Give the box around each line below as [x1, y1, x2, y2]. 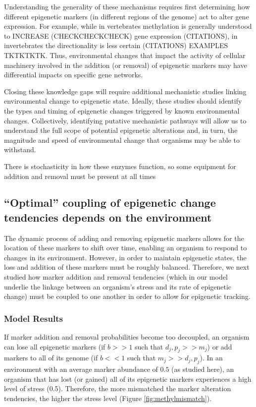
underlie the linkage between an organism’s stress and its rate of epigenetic [4, 281, 232, 291]
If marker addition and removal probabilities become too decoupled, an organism [4, 332, 250, 342]
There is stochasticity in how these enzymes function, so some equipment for [4, 161, 236, 171]
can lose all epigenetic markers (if [4, 341, 105, 351]
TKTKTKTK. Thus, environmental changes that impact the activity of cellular [4, 50, 246, 60]
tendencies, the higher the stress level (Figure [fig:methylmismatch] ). [4, 393, 212, 404]
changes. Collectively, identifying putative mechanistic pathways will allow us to [4, 115, 247, 125]
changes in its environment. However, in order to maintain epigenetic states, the [4, 252, 247, 262]
